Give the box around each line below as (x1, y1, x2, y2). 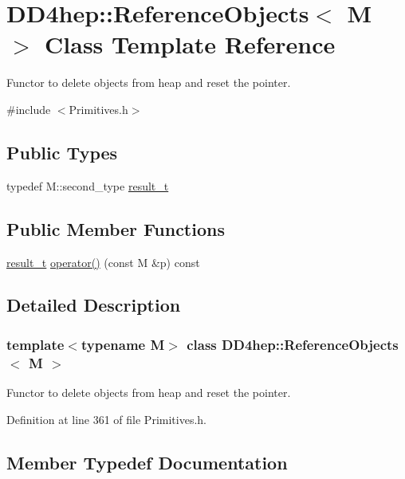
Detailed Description (6, 293, 181, 317)
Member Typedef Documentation (6, 450, 288, 474)
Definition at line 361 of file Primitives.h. (6, 410, 206, 427)
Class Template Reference (45, 28, 336, 61)
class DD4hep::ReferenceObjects (187, 334, 399, 354)
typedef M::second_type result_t (6, 177, 169, 194)
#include (6, 100, 51, 117)
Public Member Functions (6, 216, 225, 241)
